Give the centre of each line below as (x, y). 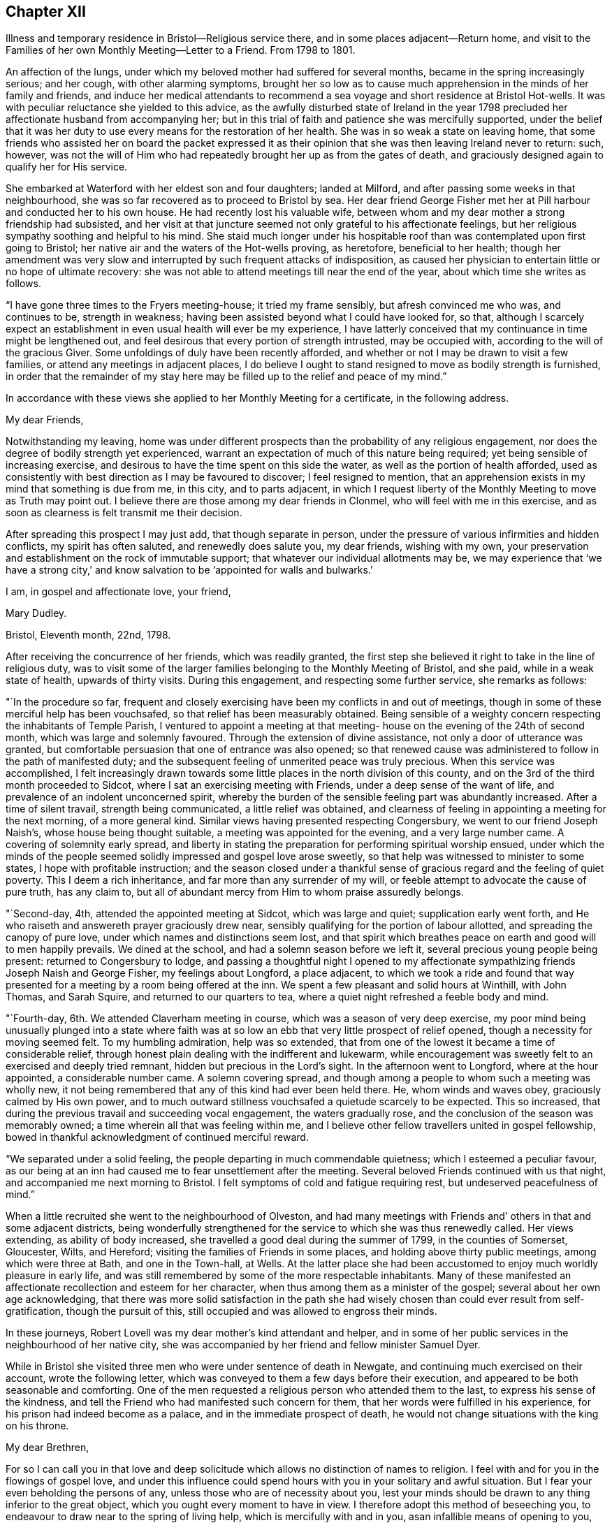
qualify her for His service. (67, 167)
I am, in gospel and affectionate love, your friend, (118, 592)
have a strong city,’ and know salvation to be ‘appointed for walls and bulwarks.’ (189, 570)
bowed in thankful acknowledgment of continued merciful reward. (157, 1137)
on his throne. (37, 1426)
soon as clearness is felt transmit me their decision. (124, 513)
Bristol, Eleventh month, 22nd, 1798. (88, 635)
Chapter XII (46, 12)
